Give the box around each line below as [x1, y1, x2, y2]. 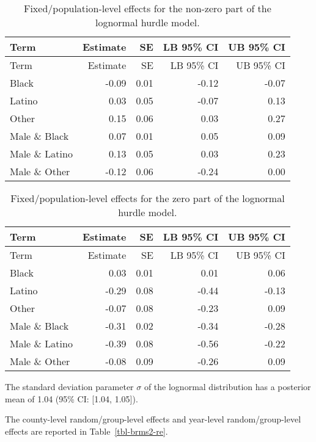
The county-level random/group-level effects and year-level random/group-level [5, 413, 301, 426]
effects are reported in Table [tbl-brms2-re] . [5, 424, 168, 437]
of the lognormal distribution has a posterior [144, 380, 311, 393]
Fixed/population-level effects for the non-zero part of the [23, 1, 271, 15]
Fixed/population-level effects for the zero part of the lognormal [10, 191, 285, 205]
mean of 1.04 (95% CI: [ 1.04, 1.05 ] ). [5, 392, 138, 405]
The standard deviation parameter [5, 380, 134, 393]
